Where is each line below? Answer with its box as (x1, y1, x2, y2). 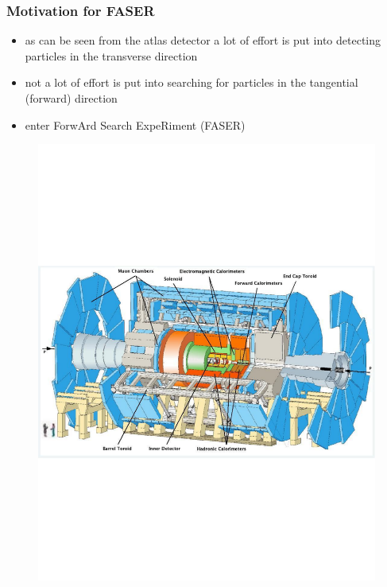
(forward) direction (25, 90, 118, 106)
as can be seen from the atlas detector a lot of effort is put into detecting (25, 32, 381, 49)
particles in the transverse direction (25, 47, 198, 64)
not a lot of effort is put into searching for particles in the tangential (25, 74, 358, 91)
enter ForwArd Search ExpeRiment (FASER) (25, 116, 246, 133)
